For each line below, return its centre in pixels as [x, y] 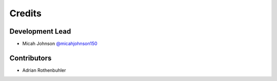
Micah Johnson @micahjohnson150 [60, 44]
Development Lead [40, 31]
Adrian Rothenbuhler [44, 70]
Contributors [31, 58]
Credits [26, 13]
